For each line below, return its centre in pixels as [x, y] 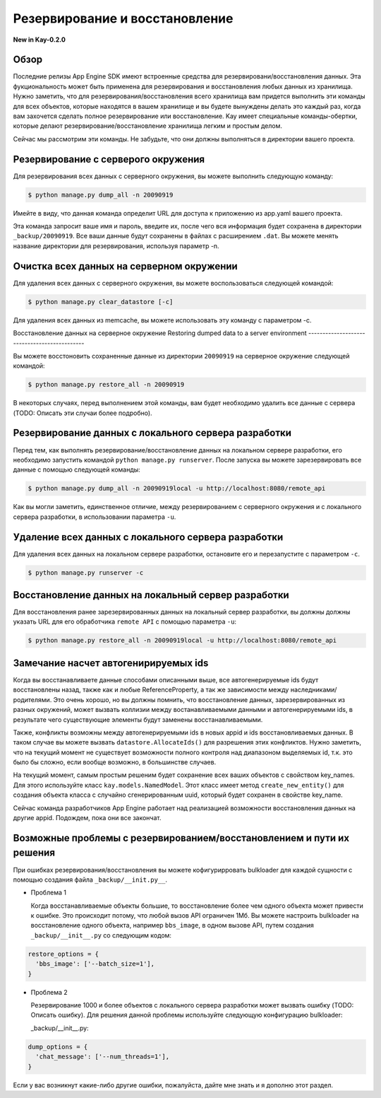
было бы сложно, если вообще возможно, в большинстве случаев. [115, 762]
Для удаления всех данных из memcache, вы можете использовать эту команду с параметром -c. [162, 320]
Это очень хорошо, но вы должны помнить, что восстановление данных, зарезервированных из [199, 699]
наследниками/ [314, 690]
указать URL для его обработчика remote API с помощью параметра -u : [125, 621]
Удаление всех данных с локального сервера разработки [148, 537]
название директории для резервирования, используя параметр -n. [116, 246]
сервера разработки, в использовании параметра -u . [95, 517]
